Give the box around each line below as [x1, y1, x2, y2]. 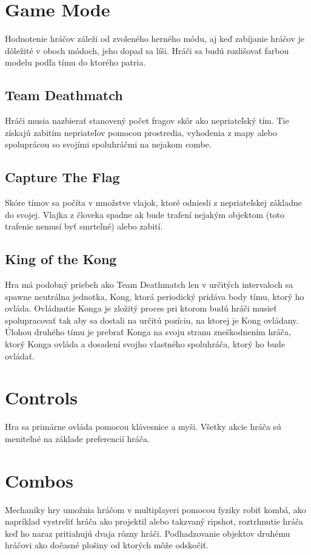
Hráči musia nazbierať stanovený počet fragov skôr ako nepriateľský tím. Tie [5, 114, 289, 127]
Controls [5, 385, 78, 410]
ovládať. [5, 349, 35, 362]
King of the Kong [5, 250, 117, 268]
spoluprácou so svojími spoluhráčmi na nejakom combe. [5, 138, 212, 151]
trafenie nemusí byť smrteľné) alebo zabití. [5, 220, 163, 233]
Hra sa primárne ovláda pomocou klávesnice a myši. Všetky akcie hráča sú [5, 420, 281, 433]
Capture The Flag [5, 168, 120, 186]
